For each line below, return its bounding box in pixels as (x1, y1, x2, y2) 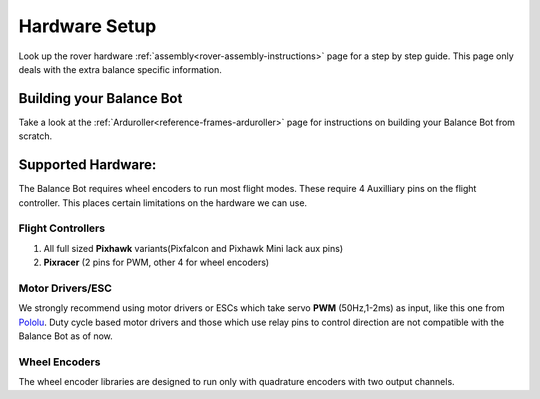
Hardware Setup (18, 15, 157, 37)
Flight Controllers (18, 221, 105, 235)
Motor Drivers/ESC (18, 281, 112, 295)
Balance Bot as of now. (18, 330, 114, 342)
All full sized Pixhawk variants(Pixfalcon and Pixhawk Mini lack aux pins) (43, 242, 344, 254)
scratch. (18, 130, 53, 142)
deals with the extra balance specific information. (18, 63, 222, 75)
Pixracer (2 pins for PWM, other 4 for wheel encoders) (43, 256, 270, 269)
